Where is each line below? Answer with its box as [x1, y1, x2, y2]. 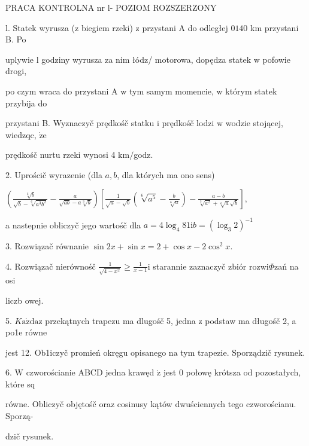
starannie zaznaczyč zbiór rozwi [153, 259, 269, 272]
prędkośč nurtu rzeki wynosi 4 [5, 148, 116, 161]
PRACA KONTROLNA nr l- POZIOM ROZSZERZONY [5, 1, 217, 13]
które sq [5, 377, 35, 390]
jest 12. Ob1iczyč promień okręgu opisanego [5, 346, 166, 358]
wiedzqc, [5, 128, 37, 140]
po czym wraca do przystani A [5, 84, 118, 97]
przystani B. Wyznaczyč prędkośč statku [5, 117, 154, 129]
